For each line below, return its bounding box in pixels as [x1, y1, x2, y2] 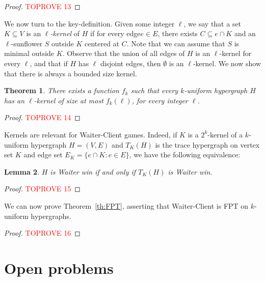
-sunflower [11, 38, 43, 48]
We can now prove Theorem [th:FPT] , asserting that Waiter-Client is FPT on [4, 200, 249, 211]
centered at [84, 38, 120, 48]
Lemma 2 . [4, 166, 40, 177]
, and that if [30, 58, 68, 68]
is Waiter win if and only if [50, 166, 136, 177]
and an [234, 28, 256, 39]
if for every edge [90, 28, 141, 39]
